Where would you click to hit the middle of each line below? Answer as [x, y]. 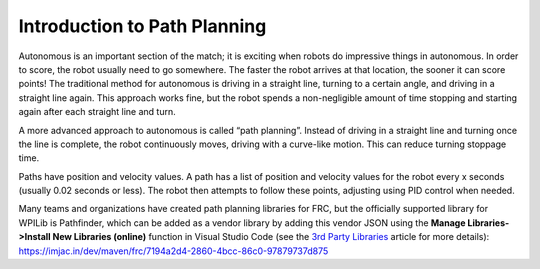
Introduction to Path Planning [142, 26]
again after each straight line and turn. [97, 112]
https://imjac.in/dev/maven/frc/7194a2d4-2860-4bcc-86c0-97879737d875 [173, 251]
